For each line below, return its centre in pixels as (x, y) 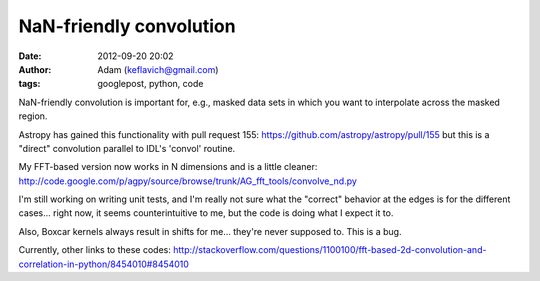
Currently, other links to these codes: (95, 250)
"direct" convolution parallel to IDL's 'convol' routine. (127, 148)
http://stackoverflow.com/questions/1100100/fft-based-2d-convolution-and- (330, 250)
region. (33, 116)
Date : (30, 56)
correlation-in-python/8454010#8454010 (104, 264)
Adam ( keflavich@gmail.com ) (158, 69)
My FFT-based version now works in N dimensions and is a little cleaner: (168, 167)
